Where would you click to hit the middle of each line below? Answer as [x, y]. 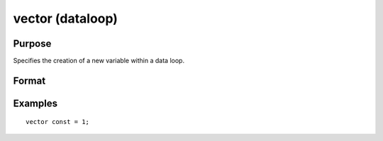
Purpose [32, 44]
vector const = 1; [58, 122]
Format [29, 80]
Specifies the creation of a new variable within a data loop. [99, 61]
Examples [35, 103]
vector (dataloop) [66, 18]
